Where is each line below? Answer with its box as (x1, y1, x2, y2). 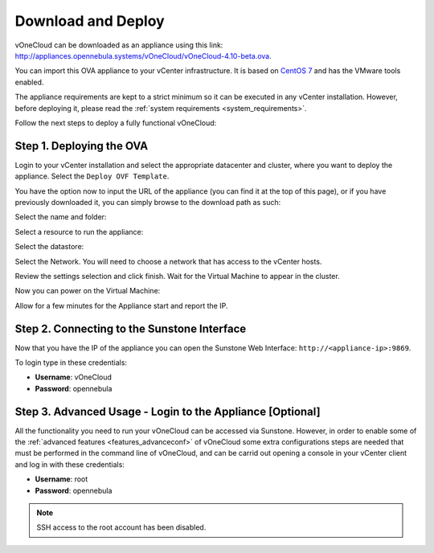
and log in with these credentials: (14, 459, 125, 469)
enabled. (14, 77, 44, 87)
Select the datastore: (14, 242, 84, 252)
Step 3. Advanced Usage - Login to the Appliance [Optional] (14, 404, 321, 418)
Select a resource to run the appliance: (14, 227, 144, 236)
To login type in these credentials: (14, 358, 128, 367)
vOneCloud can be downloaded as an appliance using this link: (14, 40, 223, 50)
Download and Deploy (14, 12, 165, 30)
